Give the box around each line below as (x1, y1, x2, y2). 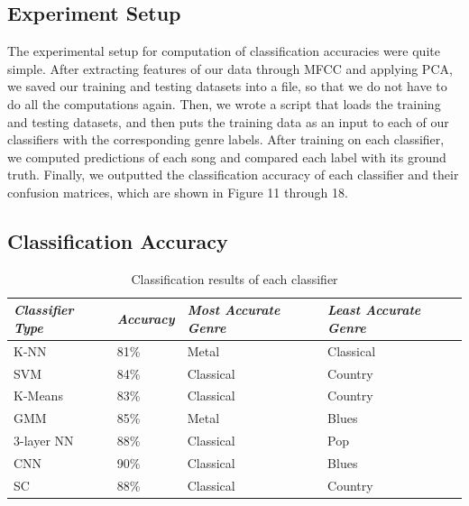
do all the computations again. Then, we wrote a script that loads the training (7, 94, 441, 113)
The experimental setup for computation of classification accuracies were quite (7, 41, 440, 60)
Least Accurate (327, 300, 421, 319)
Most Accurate (187, 300, 280, 319)
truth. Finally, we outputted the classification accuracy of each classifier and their (7, 165, 459, 184)
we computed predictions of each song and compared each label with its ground (7, 147, 446, 166)
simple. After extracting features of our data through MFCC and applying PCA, (7, 59, 453, 78)
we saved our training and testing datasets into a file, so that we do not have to (7, 77, 447, 96)
